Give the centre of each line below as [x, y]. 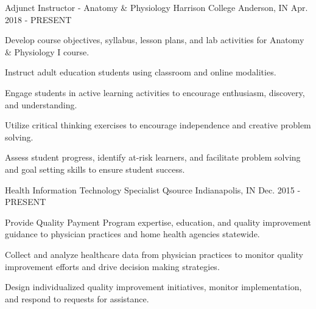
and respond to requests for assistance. [77, 298]
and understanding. [41, 104]
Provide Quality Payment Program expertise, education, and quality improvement [158, 222]
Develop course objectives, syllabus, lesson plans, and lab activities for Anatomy [155, 40]
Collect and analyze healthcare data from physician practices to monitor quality [154, 254]
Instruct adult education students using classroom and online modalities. [141, 72]
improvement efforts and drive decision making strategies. [112, 266]
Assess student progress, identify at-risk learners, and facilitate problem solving [153, 157]
